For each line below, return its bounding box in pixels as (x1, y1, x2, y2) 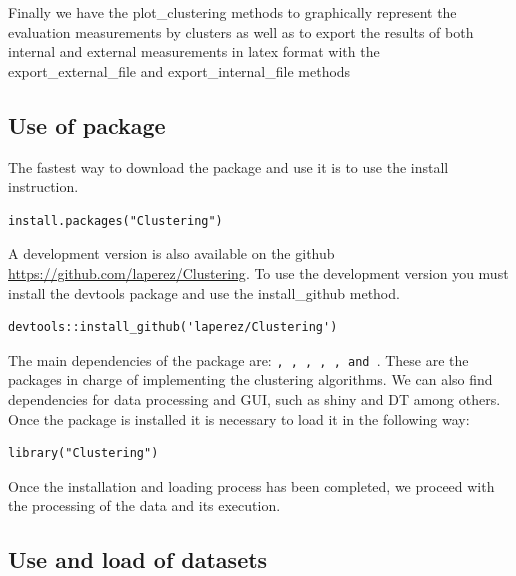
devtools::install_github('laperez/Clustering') (8, 320, 338, 335)
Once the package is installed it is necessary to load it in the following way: (8, 408, 470, 429)
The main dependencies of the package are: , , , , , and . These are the (8, 349, 469, 370)
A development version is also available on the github (8, 243, 335, 264)
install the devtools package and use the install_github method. (8, 282, 400, 303)
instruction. (8, 176, 79, 197)
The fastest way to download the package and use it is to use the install (8, 156, 449, 177)
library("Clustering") (8, 446, 159, 461)
